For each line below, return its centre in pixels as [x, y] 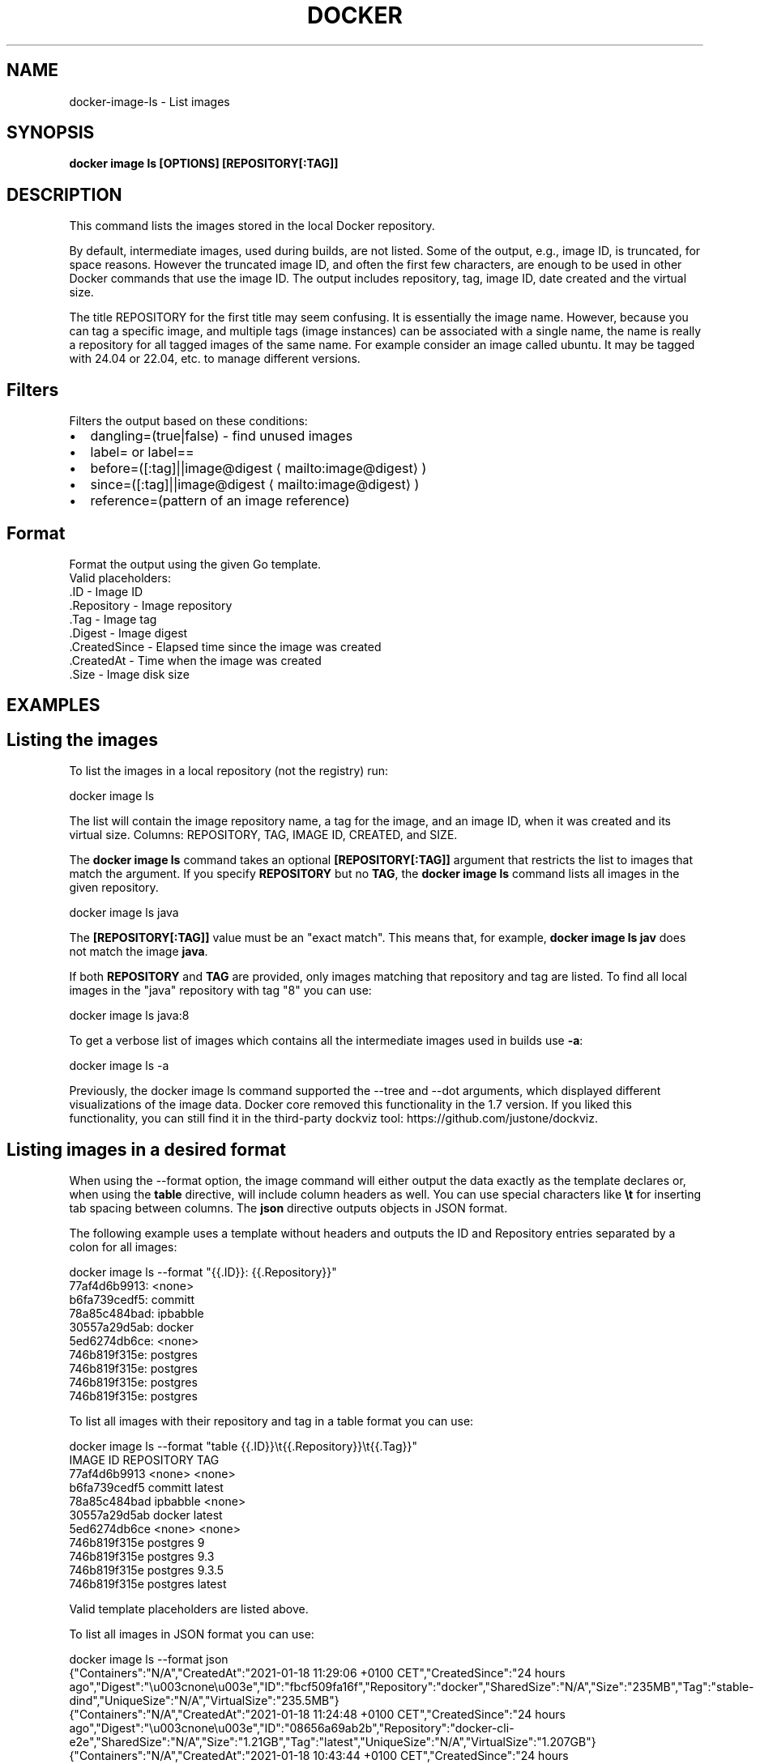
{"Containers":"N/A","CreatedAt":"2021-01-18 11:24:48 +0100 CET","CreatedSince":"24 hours [317, 1715]
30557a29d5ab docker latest [146, 1515]
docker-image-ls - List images [149, 101]
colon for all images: [123, 1247]
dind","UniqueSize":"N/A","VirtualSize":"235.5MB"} [204, 1701]
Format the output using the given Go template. [195, 564]
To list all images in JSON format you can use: [192, 1634]
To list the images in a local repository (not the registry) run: [229, 771]
